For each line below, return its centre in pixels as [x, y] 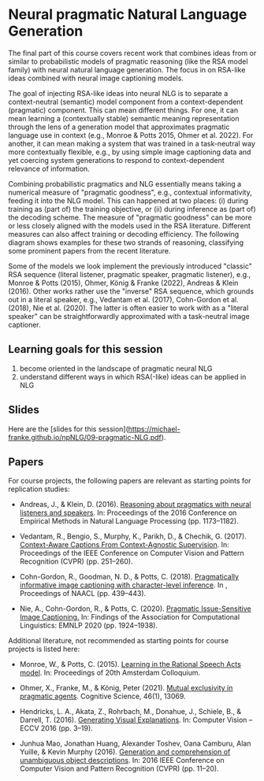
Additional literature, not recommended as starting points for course [119, 641]
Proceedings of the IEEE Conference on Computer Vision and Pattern [132, 553]
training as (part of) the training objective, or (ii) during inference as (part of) [132, 209]
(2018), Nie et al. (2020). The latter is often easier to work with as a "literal [128, 308]
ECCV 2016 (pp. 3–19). [56, 728]
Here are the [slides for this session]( [68, 429]
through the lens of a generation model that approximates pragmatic [119, 127]
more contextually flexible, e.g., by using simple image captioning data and [130, 152]
